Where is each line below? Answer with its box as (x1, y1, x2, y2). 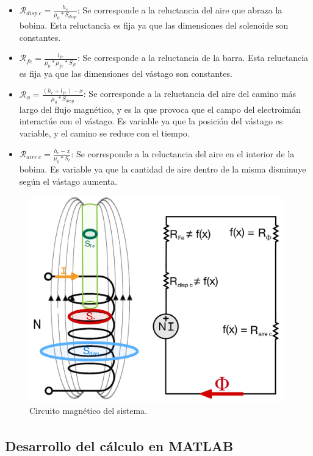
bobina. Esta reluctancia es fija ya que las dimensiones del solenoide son (19, 19, 289, 32)
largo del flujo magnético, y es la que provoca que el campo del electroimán (19, 102, 301, 115)
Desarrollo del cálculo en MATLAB (5, 436, 234, 455)
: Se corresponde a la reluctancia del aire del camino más (83, 87, 297, 100)
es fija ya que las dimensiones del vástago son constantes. (19, 66, 232, 79)
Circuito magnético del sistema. (29, 404, 148, 416)
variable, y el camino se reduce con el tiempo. (19, 127, 190, 140)
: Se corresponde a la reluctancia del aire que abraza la (77, 4, 282, 16)
